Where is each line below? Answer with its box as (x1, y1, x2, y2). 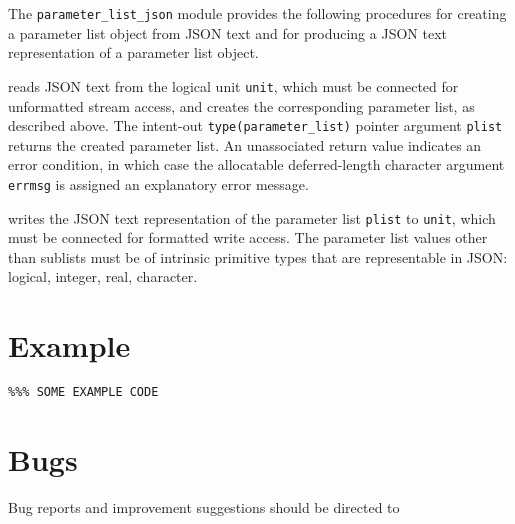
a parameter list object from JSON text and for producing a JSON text (8, 22, 447, 43)
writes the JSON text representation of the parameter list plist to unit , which (8, 207, 496, 228)
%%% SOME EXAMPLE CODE (8, 385, 159, 400)
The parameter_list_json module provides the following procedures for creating (8, 3, 507, 23)
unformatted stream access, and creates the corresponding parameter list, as (8, 95, 475, 116)
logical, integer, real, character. (8, 266, 198, 287)
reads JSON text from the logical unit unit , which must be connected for (8, 75, 459, 96)
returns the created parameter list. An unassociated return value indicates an (8, 134, 482, 155)
